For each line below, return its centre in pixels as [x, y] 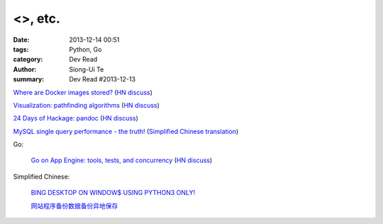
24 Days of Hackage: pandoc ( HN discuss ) [76, 118]
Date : [21, 40]
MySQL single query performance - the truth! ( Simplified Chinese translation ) [126, 131]
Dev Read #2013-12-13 [102, 79]
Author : [25, 69]
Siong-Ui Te [87, 69]
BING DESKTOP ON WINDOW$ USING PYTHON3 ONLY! [113, 193]
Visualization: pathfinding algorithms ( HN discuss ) [86, 105]
